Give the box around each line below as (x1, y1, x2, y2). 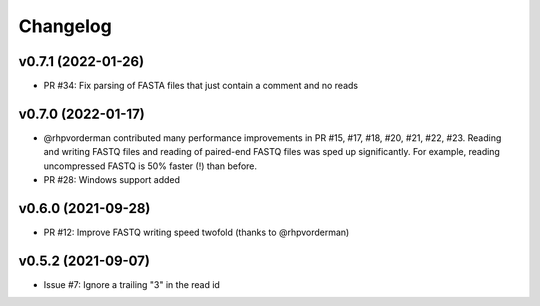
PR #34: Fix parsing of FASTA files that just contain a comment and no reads (43, 80, 359, 92)
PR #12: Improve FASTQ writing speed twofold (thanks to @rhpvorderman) (43, 226, 350, 239)
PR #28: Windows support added (43, 174, 180, 186)
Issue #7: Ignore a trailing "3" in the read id (43, 278, 220, 290)
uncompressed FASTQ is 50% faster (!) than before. (43, 160, 258, 172)
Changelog (18, 15, 112, 37)
